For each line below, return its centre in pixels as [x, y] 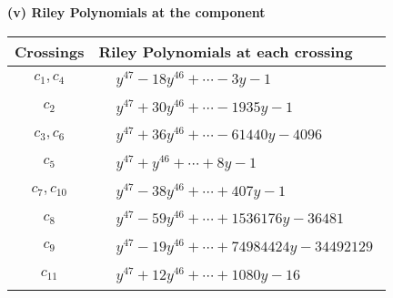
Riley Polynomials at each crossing [226, 51]
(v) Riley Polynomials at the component [136, 12]
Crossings [50, 51]
